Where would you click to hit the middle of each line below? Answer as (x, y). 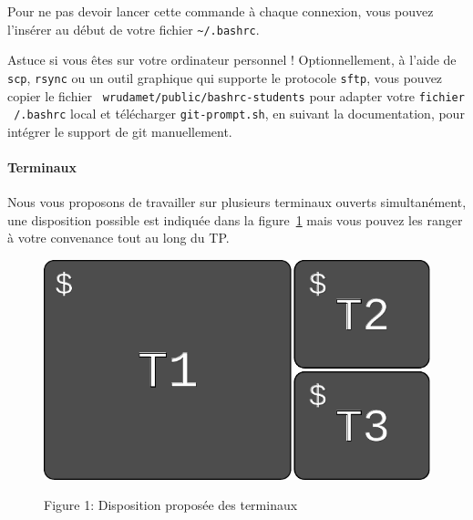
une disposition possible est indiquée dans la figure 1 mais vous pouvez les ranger (235, 219)
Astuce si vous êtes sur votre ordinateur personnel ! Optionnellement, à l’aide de (232, 60)
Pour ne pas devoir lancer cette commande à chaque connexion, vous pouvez (221, 11)
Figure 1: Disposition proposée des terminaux (171, 505)
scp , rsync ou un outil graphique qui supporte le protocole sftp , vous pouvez (225, 77)
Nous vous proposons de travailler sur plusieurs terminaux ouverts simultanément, (237, 202)
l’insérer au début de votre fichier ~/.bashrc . (134, 29)
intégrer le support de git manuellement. (120, 131)
